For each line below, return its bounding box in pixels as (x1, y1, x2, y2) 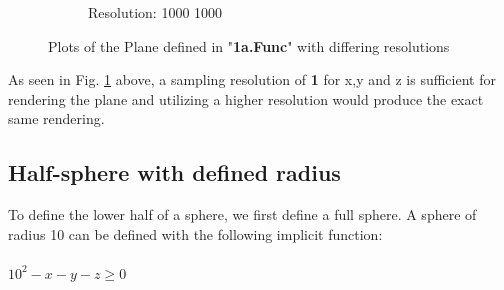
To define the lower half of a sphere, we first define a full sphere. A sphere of (8, 204, 477, 225)
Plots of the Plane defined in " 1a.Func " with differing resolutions (48, 35, 450, 56)
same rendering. (8, 108, 105, 129)
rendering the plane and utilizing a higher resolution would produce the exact (8, 88, 484, 109)
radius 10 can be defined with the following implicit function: (8, 223, 383, 244)
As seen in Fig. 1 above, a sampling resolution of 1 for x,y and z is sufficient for (8, 69, 496, 90)
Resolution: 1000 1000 (88, 2, 223, 22)
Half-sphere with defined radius (8, 157, 341, 188)
